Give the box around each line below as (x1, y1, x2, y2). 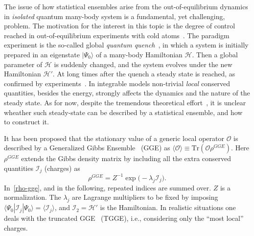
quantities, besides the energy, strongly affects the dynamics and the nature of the (4, 88, 250, 98)
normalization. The (4, 192, 61, 202)
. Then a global (192, 49, 238, 59)
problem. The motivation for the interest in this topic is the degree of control (4, 21, 235, 31)
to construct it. (4, 117, 49, 127)
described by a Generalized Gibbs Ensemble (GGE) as (4, 142, 170, 153)
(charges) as (44, 163, 80, 173)
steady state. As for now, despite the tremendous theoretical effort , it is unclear (4, 97, 246, 107)
